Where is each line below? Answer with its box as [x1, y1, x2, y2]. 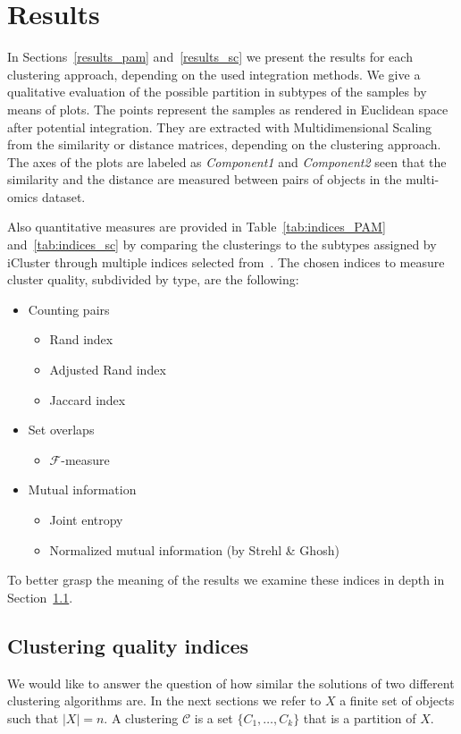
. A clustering [104, 708, 179, 727]
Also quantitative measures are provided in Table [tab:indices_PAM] [7, 217, 386, 236]
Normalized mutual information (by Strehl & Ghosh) [49, 540, 339, 559]
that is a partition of [303, 708, 416, 727]
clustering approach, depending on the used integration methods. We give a [7, 64, 421, 83]
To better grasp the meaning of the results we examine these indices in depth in [7, 570, 445, 589]
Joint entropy [49, 510, 123, 528]
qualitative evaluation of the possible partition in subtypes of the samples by [7, 82, 427, 101]
